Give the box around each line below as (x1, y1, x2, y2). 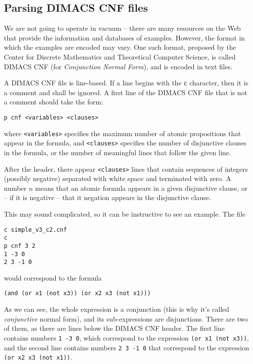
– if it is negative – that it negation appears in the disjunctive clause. (4, 192, 211, 202)
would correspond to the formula (4, 272, 102, 283)
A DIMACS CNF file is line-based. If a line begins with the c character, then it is (4, 78, 249, 88)
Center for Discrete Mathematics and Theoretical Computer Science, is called (4, 51, 236, 61)
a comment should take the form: (4, 97, 104, 107)
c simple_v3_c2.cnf (4, 226, 67, 233)
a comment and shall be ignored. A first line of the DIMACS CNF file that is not (4, 87, 248, 97)
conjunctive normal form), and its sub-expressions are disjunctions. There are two (4, 313, 248, 324)
